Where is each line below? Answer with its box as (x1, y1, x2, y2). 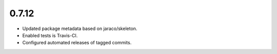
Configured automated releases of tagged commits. (22, 40, 132, 46)
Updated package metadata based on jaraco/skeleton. (22, 25, 137, 32)
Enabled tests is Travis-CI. (22, 32, 78, 38)
